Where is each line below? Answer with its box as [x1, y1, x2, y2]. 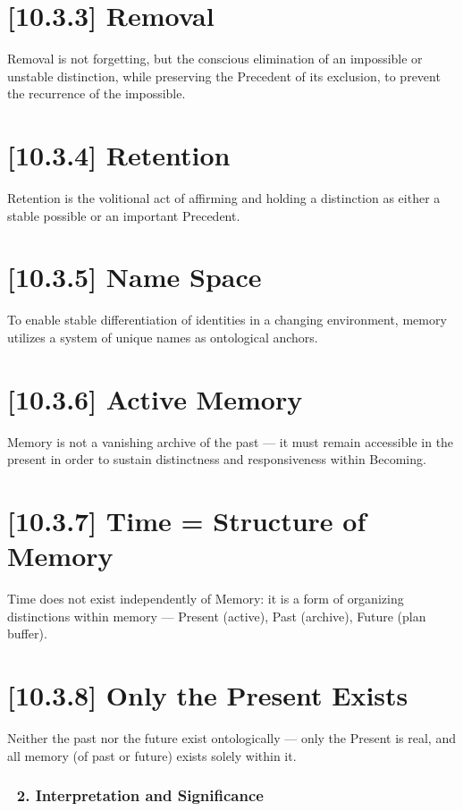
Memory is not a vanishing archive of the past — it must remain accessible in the [7, 432, 454, 451]
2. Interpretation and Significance [16, 784, 264, 807]
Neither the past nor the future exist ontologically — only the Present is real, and [7, 729, 456, 748]
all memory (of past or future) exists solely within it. [7, 746, 297, 765]
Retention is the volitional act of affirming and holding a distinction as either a [7, 189, 441, 207]
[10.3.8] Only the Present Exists [7, 677, 408, 714]
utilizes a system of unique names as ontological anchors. [7, 327, 318, 346]
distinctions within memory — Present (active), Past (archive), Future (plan [7, 606, 426, 625]
